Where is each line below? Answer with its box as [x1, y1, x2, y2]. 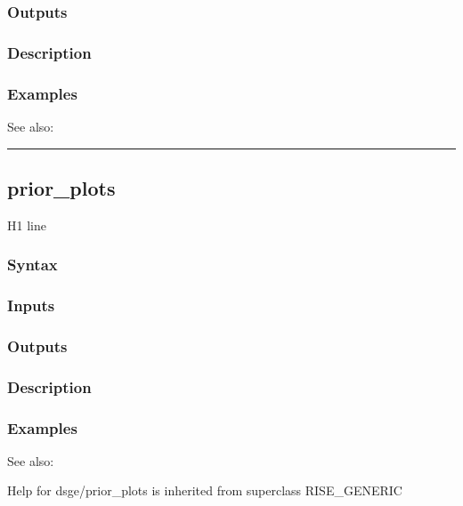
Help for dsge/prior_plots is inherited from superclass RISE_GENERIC [7, 481, 402, 500]
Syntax [7, 253, 58, 276]
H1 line [7, 215, 46, 234]
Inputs [7, 294, 55, 317]
